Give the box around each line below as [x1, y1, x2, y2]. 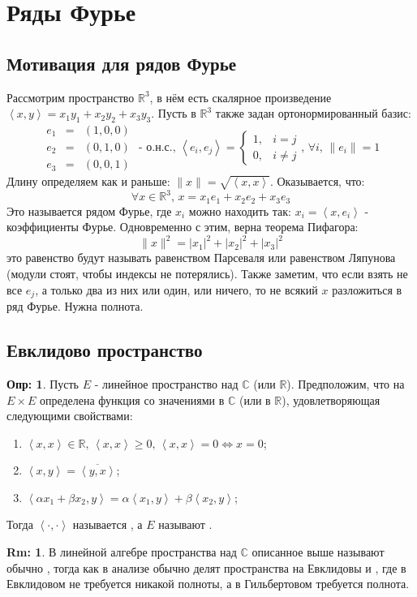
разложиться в [332, 281, 402, 298]
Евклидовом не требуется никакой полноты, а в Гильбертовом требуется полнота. [6, 575, 410, 592]
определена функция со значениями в [39, 391, 225, 408]
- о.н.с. [138, 142, 173, 154]
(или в [239, 391, 271, 408]
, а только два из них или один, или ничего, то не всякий [35, 281, 318, 298]
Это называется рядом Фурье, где [6, 202, 172, 219]
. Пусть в [151, 105, 196, 122]
